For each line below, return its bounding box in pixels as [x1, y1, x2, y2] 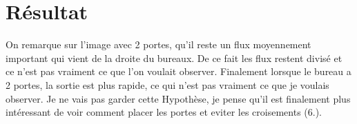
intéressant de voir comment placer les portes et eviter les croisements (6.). [6, 105, 322, 119]
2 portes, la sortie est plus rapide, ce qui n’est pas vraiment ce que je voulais [6, 77, 329, 92]
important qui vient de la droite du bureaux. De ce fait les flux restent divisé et [6, 50, 342, 65]
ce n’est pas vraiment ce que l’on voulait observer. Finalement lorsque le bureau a [6, 64, 351, 79]
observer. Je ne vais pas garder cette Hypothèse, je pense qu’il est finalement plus [6, 91, 351, 105]
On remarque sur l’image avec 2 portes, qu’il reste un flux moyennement [6, 37, 311, 52]
